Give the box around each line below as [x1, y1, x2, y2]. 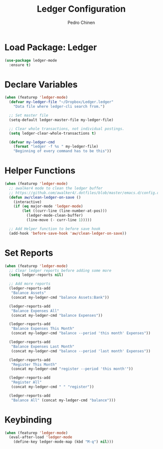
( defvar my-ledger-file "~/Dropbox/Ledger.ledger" [9, 100, 114, 104]
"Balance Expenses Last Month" [11, 344, 75, 349]
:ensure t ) [9, 62, 31, 67]
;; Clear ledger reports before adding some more [9, 268, 111, 273]
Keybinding [4, 414, 52, 425]
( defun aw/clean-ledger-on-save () [9, 195, 81, 200]
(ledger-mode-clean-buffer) [26, 213, 83, 218]
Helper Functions [4, 165, 76, 176]
